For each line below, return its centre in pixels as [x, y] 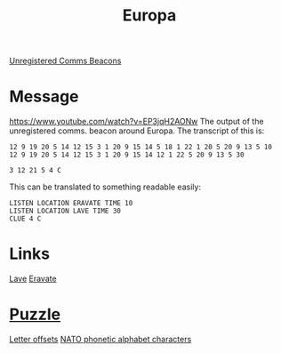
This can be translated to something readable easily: [105, 187]
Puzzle [35, 314]
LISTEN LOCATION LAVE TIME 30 [65, 211]
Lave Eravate [33, 279]
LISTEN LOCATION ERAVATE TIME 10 [71, 204]
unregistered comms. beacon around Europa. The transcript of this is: [137, 131]
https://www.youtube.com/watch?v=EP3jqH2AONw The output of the [136, 122]
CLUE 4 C [25, 219]
